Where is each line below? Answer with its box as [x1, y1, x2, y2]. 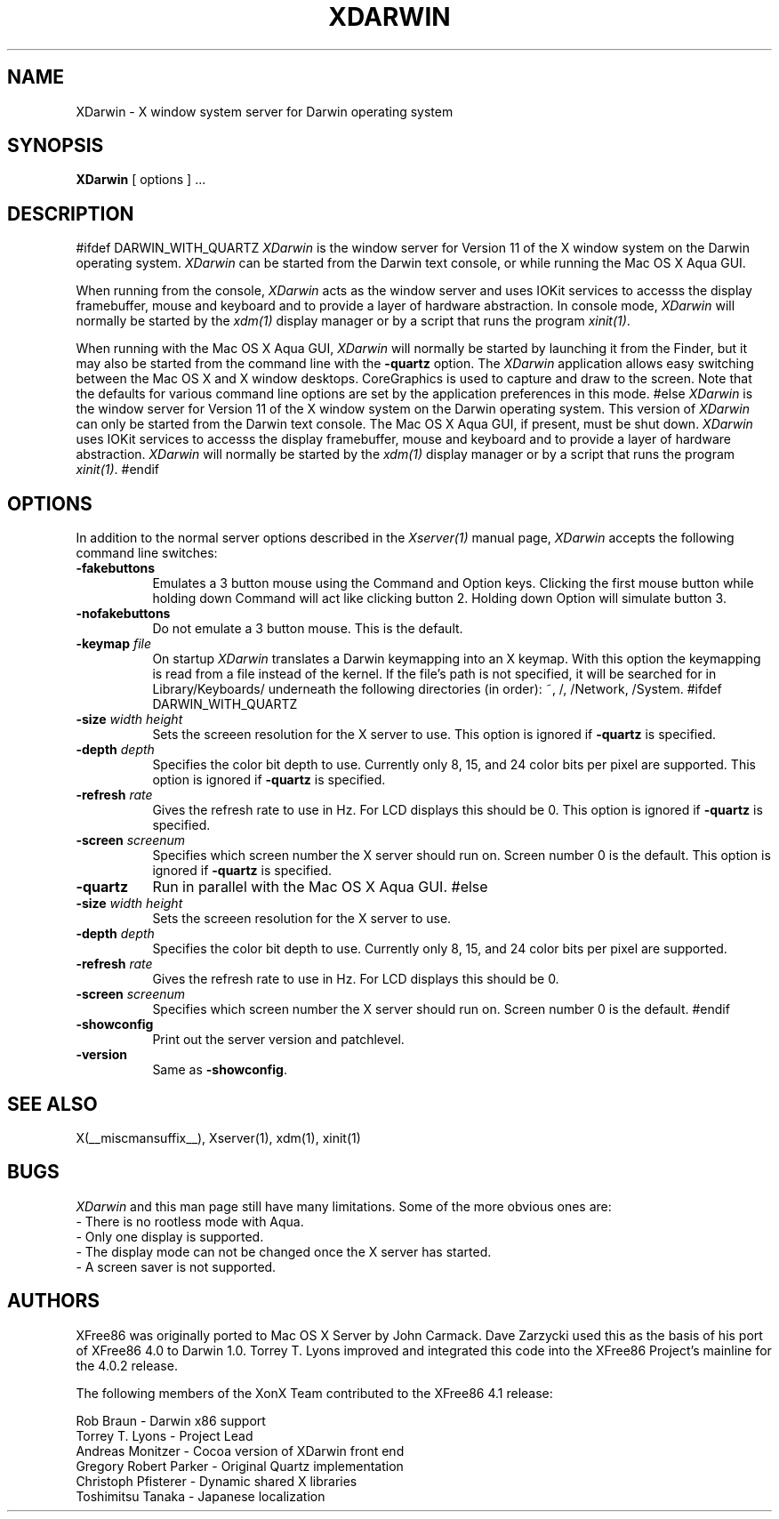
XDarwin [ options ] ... [76, 172, 206, 188]
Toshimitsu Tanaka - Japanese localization [76, 1488, 325, 1504]
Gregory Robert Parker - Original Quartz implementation [76, 1458, 404, 1474]
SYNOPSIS [7, 134, 104, 157]
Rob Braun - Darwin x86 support [76, 1412, 266, 1428]
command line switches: [76, 545, 218, 561]
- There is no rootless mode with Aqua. [76, 1213, 304, 1229]
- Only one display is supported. [76, 1228, 264, 1244]
